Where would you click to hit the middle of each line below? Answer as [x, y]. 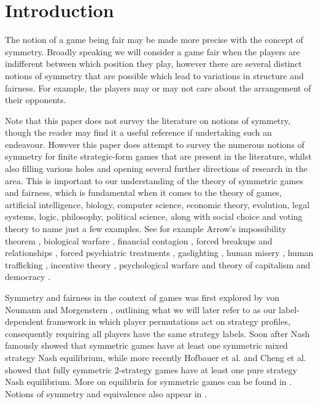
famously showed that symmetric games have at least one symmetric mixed [146, 345]
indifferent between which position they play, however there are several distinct [153, 64]
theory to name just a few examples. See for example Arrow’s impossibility [146, 229]
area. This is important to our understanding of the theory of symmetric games [154, 180]
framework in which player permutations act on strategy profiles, [168, 321]
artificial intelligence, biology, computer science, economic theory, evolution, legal [157, 204]
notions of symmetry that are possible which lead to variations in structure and [154, 75]
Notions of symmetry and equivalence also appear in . [106, 393]
